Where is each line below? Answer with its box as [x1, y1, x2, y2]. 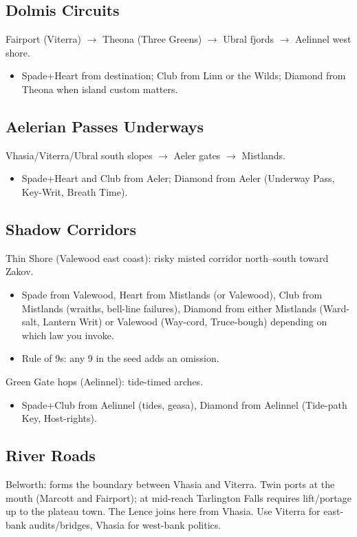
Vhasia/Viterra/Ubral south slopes [6, 148, 153, 162]
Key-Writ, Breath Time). [21, 184, 128, 199]
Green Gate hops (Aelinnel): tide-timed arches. [6, 374, 204, 388]
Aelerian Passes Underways [6, 115, 204, 136]
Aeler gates [173, 148, 221, 162]
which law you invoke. [21, 327, 114, 342]
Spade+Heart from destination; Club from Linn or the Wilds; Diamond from [21, 68, 346, 83]
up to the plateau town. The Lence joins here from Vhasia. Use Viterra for [6, 504, 321, 518]
